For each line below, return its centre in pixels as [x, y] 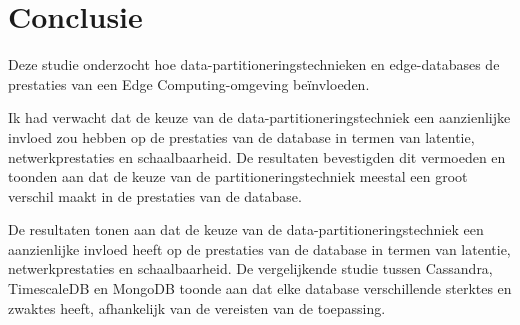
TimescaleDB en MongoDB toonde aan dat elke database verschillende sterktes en [260, 288]
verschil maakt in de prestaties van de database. [155, 195]
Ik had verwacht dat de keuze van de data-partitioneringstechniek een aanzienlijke [259, 117]
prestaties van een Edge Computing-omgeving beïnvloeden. [189, 83]
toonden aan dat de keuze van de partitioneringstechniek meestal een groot [238, 176]
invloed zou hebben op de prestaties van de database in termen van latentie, [241, 136]
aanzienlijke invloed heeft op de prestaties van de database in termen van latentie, [259, 248]
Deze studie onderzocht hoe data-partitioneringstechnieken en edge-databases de [254, 64]
